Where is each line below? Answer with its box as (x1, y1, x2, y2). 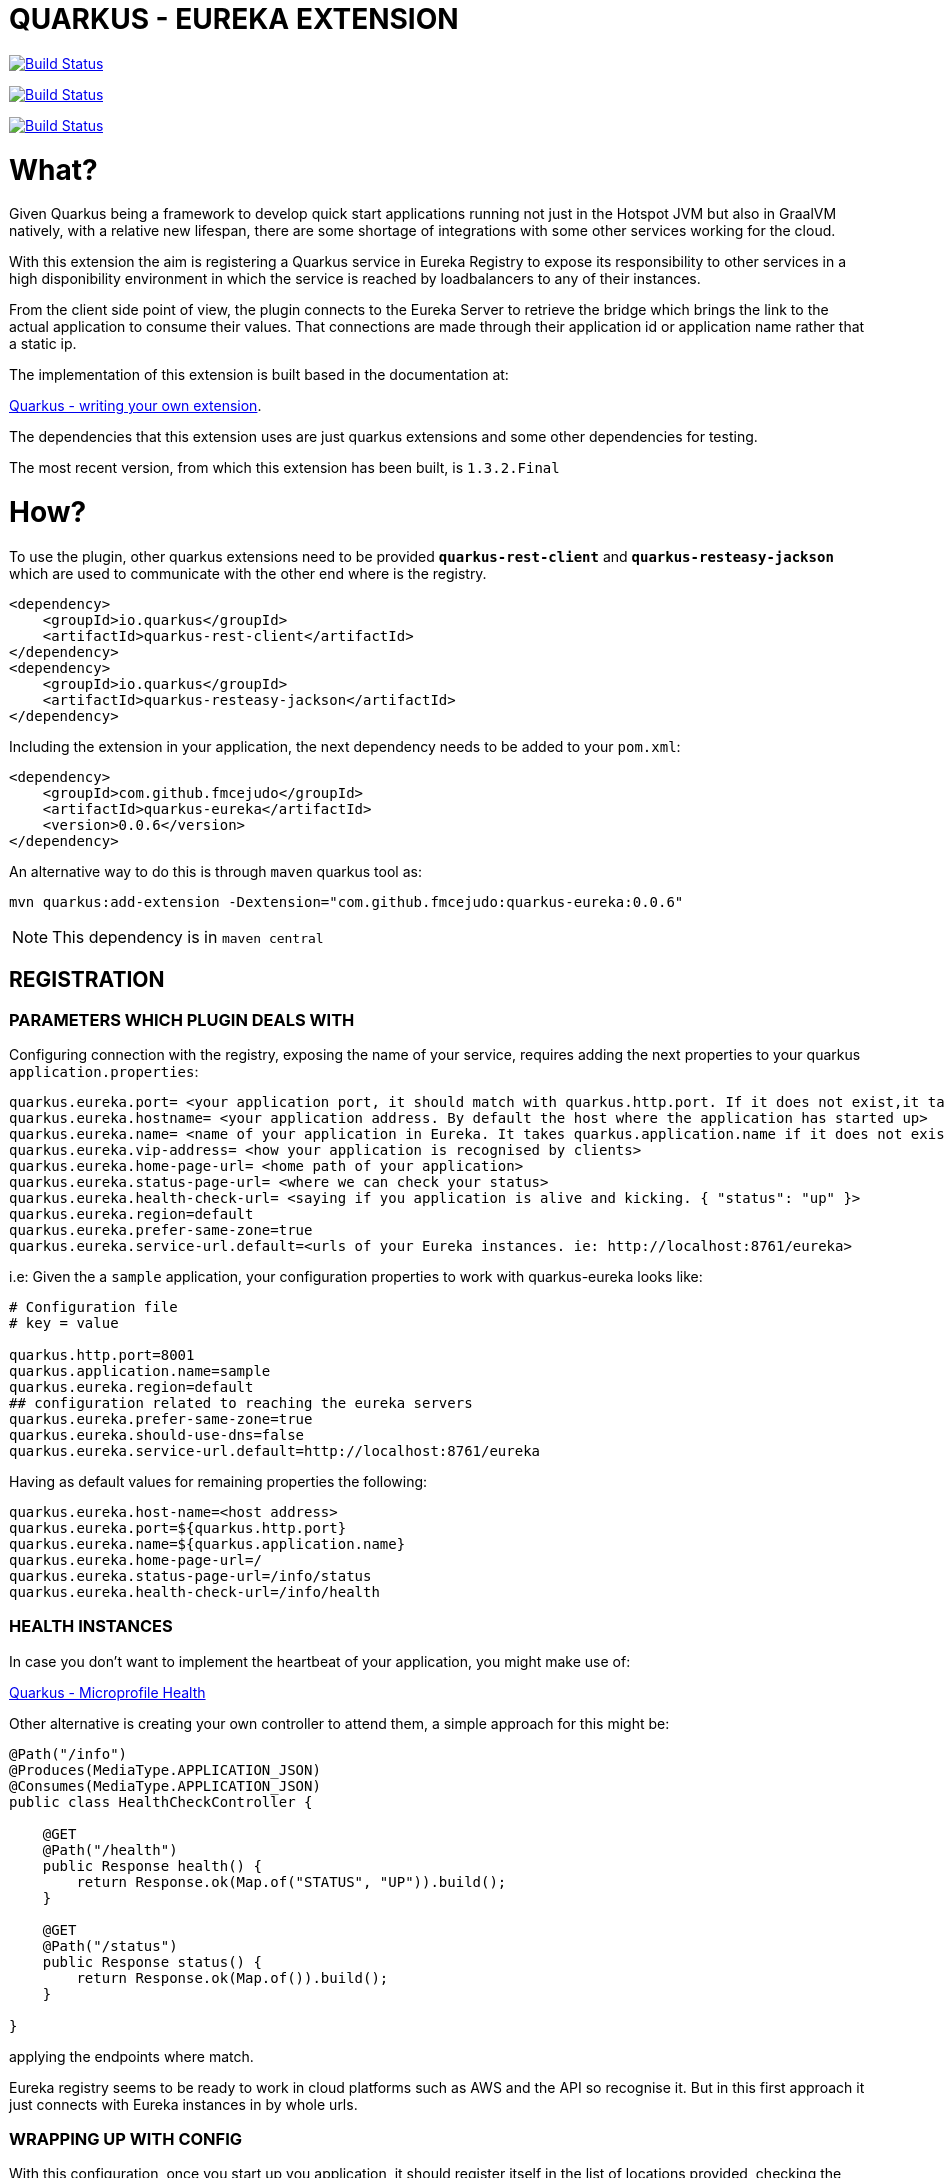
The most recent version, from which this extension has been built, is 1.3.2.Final (9, 459, 560, 477)
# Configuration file (9, 1298, 178, 1315)
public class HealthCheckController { (9, 1793, 313, 1810)
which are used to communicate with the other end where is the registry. (9, 564, 487, 582)
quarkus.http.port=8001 (9, 1346, 195, 1363)
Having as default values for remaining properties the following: (9, 1472, 428, 1490)
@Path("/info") (9, 1745, 128, 1762)
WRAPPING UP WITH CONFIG (9, 2129, 243, 2150)
